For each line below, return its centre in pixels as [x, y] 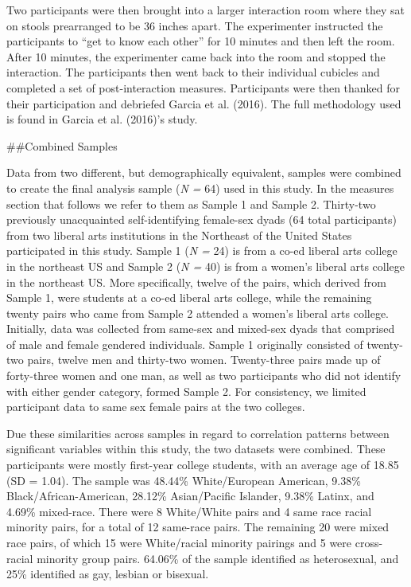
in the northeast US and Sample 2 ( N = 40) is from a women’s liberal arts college [206, 266]
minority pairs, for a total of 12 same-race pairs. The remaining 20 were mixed [198, 527]
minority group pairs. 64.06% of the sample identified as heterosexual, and [218, 558]
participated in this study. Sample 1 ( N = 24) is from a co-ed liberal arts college [202, 250]
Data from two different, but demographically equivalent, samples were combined [204, 172]
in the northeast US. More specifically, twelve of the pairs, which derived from [196, 282]
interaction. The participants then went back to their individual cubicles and [193, 72]
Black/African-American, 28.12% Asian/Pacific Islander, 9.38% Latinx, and [190, 496]
